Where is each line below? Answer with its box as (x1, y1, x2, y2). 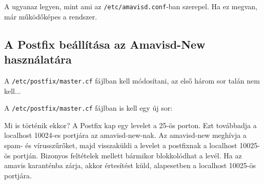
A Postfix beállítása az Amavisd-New (4, 36, 206, 52)
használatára (4, 51, 72, 67)
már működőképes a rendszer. (4, 11, 97, 22)
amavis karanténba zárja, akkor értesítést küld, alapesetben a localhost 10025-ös (4, 160, 256, 171)
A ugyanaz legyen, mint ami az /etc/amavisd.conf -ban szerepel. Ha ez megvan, (4, 1, 257, 11)
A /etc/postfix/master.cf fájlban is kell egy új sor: (4, 103, 173, 113)
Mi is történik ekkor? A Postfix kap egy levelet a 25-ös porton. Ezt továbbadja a (4, 119, 257, 130)
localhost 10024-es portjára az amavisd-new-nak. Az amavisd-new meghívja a (4, 130, 247, 140)
